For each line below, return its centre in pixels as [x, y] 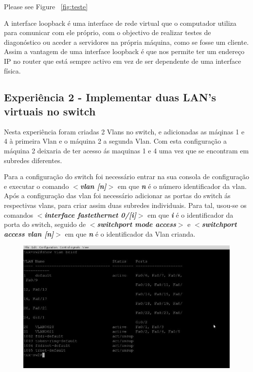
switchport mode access [136, 224]
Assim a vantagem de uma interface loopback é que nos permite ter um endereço [124, 51]
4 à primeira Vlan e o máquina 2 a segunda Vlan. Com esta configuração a [115, 141]
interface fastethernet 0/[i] [90, 214]
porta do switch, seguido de [45, 224]
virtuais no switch [50, 111]
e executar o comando [36, 186]
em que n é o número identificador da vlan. [182, 186]
